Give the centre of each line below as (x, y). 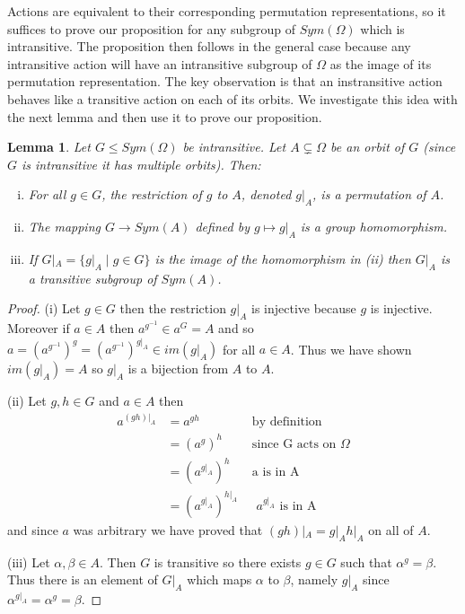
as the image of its (381, 63)
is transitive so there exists (228, 561)
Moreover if (39, 328)
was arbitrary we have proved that (168, 529)
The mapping (64, 227)
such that (366, 561)
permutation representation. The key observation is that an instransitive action (225, 81)
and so (236, 328)
